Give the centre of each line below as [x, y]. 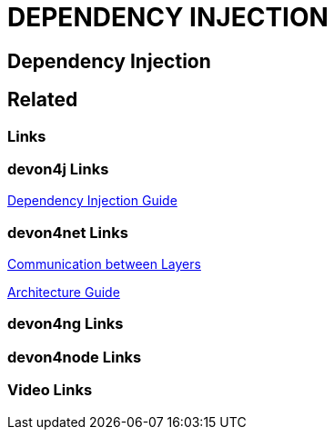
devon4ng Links [66, 324]
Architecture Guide [64, 293]
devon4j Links [58, 169]
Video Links [50, 390]
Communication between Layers [104, 264]
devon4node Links [75, 357]
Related [43, 100]
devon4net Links [68, 232]
